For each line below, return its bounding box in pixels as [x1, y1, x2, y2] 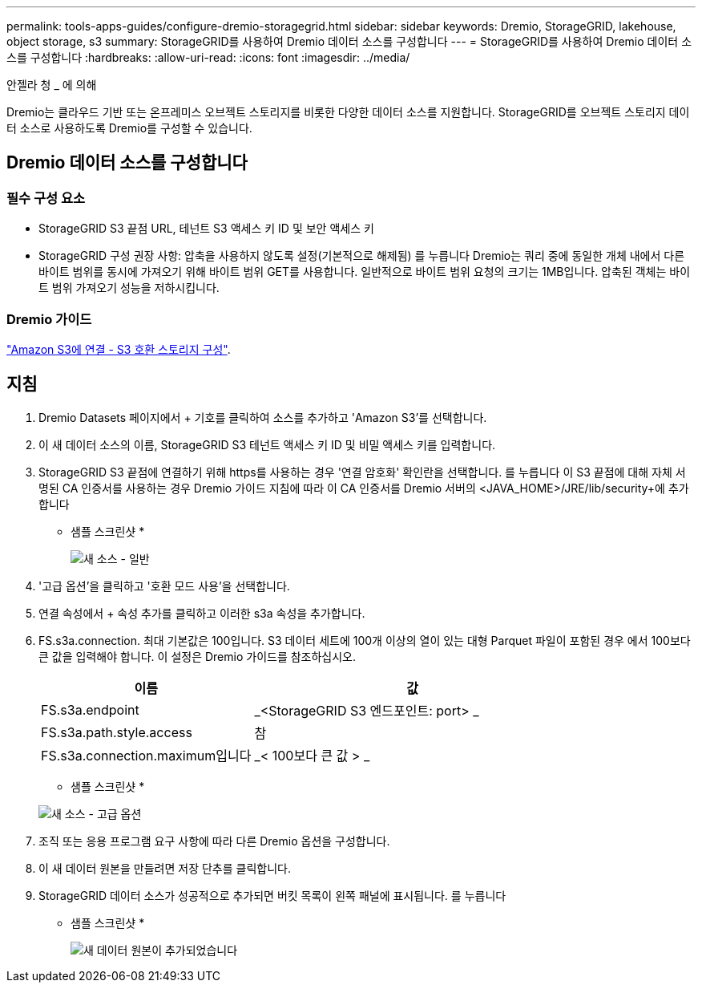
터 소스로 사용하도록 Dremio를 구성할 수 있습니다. [6, 121, 252, 135]
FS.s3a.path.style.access [41, 724, 192, 740]
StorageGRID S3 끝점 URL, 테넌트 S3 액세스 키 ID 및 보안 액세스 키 [38, 221, 374, 236]
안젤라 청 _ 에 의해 [6, 78, 97, 91]
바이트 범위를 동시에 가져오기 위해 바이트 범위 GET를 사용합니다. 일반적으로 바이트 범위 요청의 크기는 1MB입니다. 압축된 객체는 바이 [38, 265, 691, 279]
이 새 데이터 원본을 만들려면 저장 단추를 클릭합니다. [38, 861, 291, 875]
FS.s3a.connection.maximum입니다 [41, 747, 252, 764]
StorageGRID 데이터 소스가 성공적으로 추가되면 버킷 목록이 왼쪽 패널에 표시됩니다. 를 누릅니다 [38, 888, 506, 902]
